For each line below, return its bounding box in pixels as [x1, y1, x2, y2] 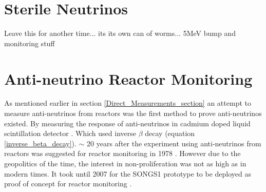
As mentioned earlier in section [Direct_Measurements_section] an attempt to [4, 98, 251, 108]
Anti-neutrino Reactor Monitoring [4, 68, 253, 89]
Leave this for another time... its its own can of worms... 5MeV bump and [4, 28, 236, 39]
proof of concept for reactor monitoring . [4, 178, 132, 189]
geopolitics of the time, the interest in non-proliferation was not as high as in [4, 158, 246, 168]
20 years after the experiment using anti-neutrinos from [87, 138, 261, 148]
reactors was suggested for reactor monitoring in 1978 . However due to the [4, 148, 241, 159]
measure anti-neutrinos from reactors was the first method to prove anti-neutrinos [4, 108, 262, 119]
